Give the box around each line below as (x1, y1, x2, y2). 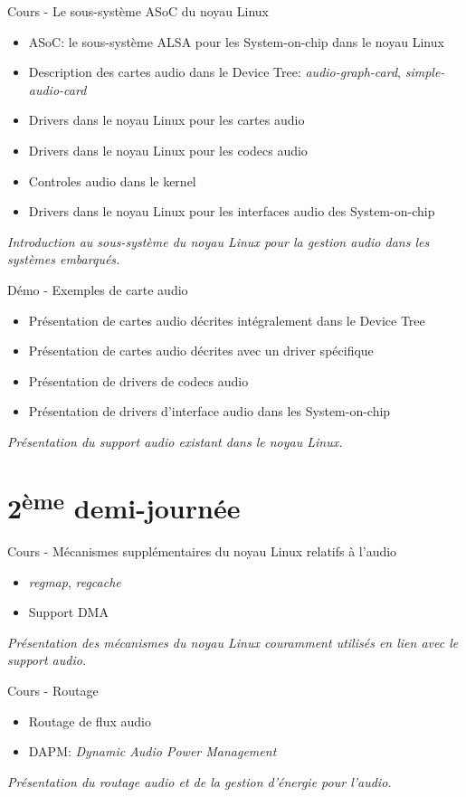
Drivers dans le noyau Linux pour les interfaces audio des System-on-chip (28, 202, 435, 221)
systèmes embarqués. (7, 250, 120, 269)
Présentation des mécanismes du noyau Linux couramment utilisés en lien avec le (7, 632, 459, 651)
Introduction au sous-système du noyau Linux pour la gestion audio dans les (7, 232, 430, 251)
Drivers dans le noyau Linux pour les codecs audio (28, 140, 308, 159)
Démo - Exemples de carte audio (7, 280, 188, 299)
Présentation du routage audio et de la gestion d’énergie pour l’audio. (7, 772, 392, 791)
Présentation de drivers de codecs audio (28, 371, 249, 390)
